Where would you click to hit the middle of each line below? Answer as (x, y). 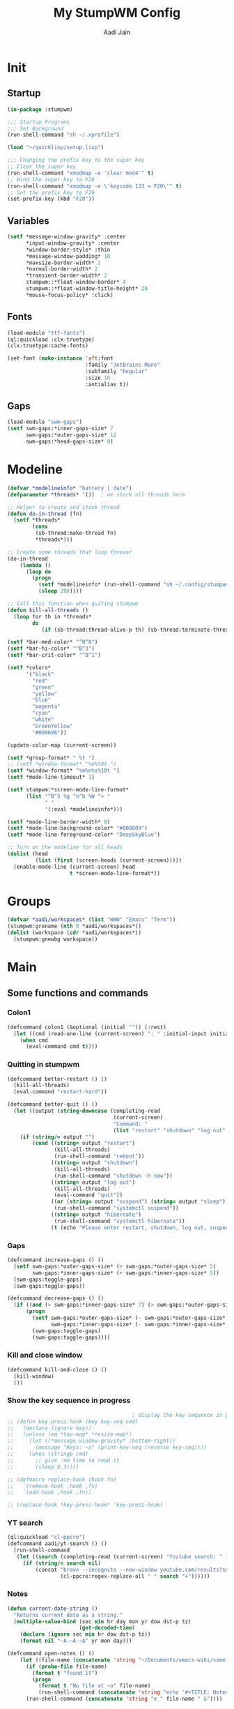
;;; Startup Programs (39, 122)
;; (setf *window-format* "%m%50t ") (62, 764)
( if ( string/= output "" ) (57, 1137)
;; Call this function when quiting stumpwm (73, 604)
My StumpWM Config (117, 13)
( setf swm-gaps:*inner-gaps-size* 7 (60, 429)
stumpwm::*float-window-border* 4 (76, 282)
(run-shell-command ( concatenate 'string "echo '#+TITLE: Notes (133, 1692)
